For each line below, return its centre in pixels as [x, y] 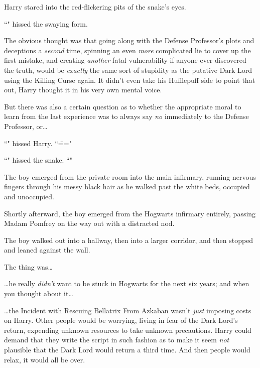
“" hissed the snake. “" [38, 160]
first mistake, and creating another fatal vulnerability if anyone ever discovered [125, 60]
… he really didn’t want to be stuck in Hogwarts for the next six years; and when [127, 283]
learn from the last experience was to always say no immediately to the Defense [126, 116]
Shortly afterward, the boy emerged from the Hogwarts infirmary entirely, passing [130, 213]
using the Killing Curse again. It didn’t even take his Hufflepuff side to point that [130, 80]
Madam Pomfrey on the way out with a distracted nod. [89, 223]
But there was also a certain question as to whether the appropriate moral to [123, 106]
